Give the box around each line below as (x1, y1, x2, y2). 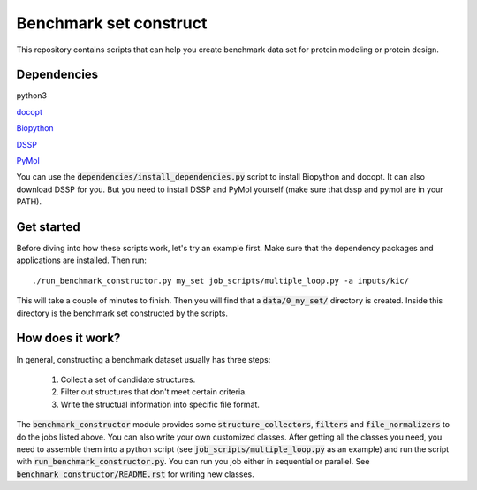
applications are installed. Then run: (16, 255, 148, 265)
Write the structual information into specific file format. (60, 399, 261, 410)
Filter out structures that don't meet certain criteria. (60, 387, 247, 397)
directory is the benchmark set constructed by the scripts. (16, 308, 229, 318)
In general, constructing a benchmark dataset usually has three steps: (16, 354, 271, 364)
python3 (16, 90, 48, 101)
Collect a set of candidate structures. (60, 374, 196, 385)
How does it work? (16, 331, 121, 346)
